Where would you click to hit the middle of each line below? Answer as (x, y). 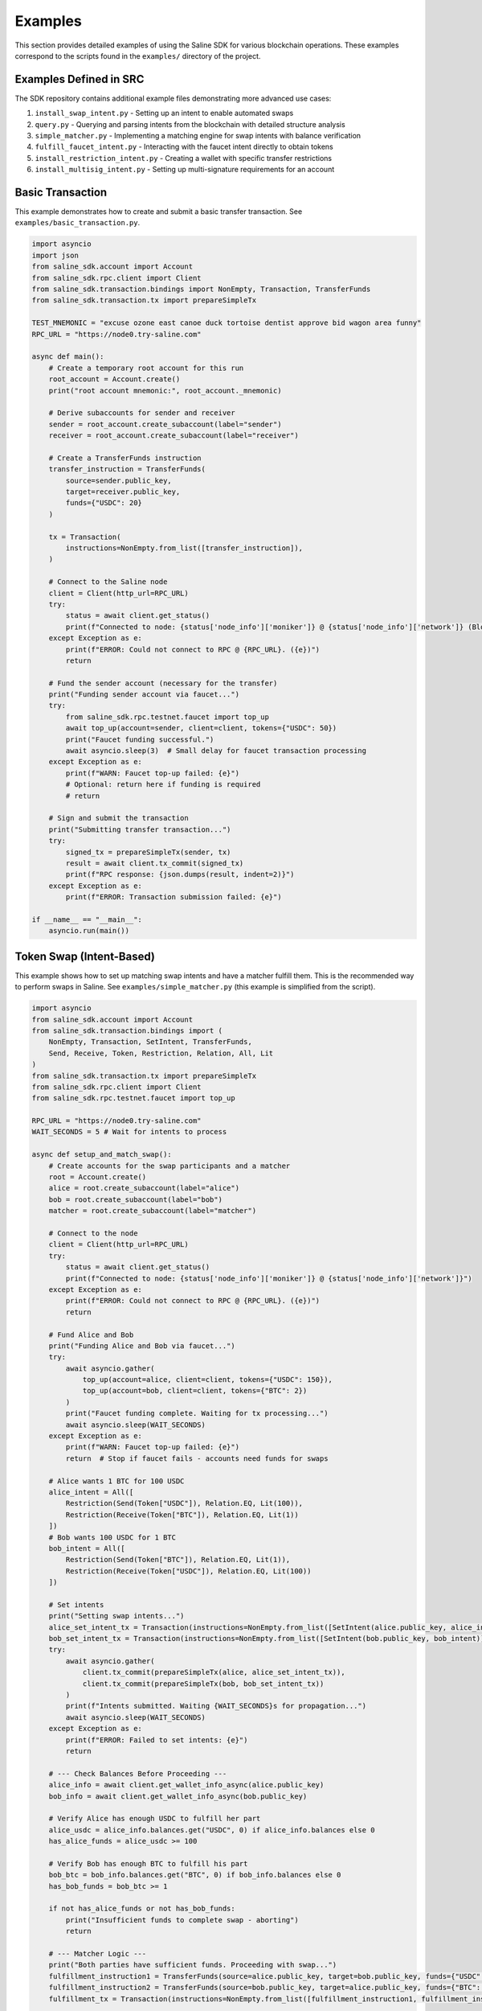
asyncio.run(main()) (89, 931)
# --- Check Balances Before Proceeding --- (138, 1773)
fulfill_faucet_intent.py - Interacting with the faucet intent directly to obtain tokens (184, 147)
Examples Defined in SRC (80, 79)
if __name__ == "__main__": (87, 919)
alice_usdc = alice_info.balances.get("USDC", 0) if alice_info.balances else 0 (212, 1830)
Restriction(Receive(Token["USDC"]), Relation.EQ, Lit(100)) (188, 1571)
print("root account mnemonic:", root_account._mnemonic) (165, 391)
